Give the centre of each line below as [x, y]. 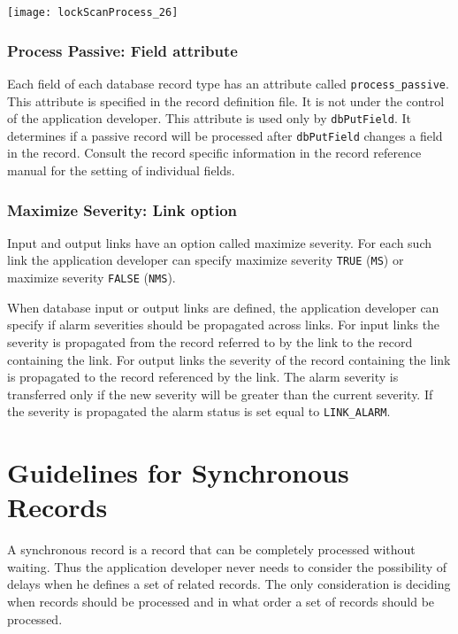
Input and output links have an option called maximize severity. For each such [220, 242]
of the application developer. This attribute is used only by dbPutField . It [209, 118]
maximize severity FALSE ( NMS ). [92, 278]
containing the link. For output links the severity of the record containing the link [229, 359]
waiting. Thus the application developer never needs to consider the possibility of [227, 566]
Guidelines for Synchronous [178, 472]
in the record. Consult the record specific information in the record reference [214, 153]
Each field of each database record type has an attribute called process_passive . [228, 83]
